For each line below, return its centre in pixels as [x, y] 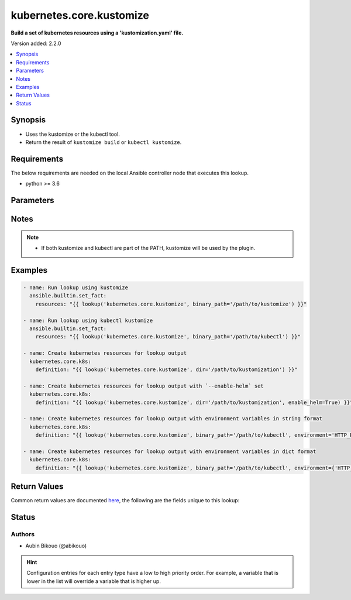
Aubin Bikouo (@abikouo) [56, 546]
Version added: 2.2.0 [36, 43]
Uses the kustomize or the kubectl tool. [73, 134]
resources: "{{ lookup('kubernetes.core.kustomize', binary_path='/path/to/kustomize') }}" [171, 304]
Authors [23, 534]
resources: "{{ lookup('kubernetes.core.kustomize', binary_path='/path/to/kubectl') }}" [168, 337]
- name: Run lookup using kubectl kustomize [88, 320]
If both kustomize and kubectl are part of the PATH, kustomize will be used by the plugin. [148, 248]
